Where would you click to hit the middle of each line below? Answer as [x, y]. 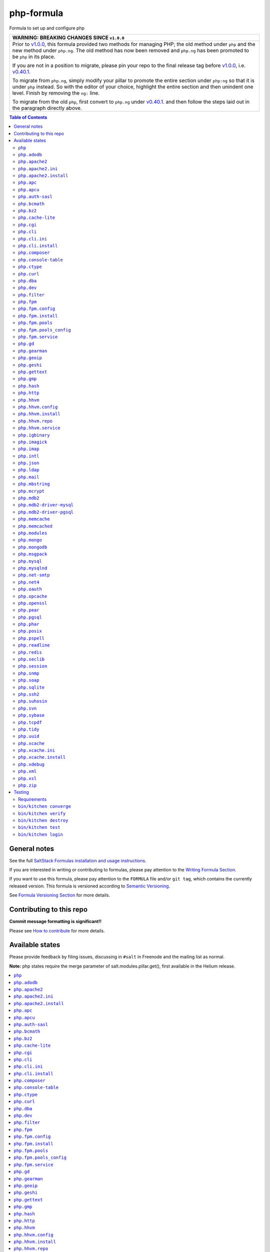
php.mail [29, 477]
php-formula [36, 13]
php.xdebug [31, 764]
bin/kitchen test [39, 827]
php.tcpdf [30, 722]
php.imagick [33, 442]
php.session [33, 666]
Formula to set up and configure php [47, 28]
